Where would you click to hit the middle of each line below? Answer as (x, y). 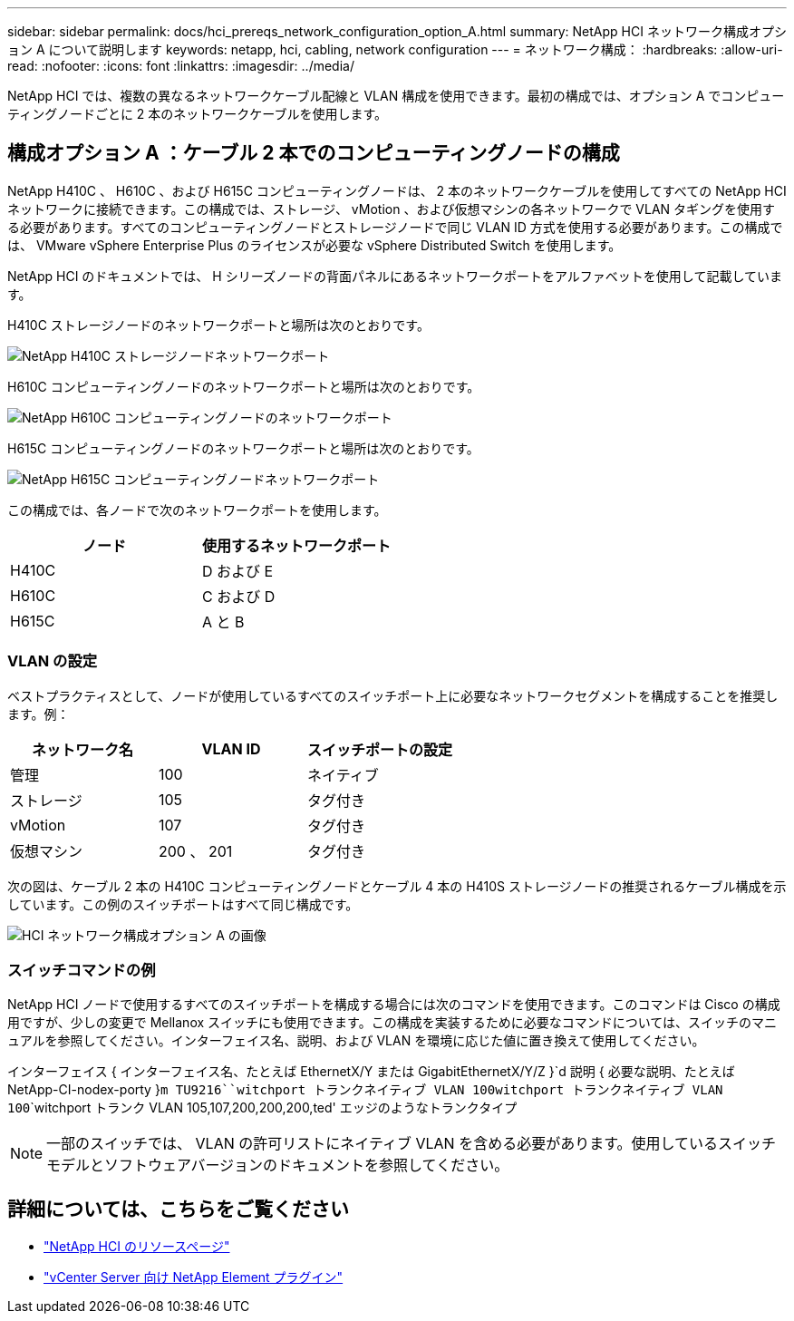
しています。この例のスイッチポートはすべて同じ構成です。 (183, 904)
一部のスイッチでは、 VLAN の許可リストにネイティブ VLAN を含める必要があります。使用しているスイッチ (412, 1144)
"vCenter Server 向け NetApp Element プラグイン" (194, 1277)
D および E (238, 571)
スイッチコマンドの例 (82, 970)
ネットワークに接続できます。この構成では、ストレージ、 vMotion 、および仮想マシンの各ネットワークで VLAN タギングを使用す (392, 209)
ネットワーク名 (82, 749)
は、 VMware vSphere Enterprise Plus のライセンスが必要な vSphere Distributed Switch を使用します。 (315, 245)
